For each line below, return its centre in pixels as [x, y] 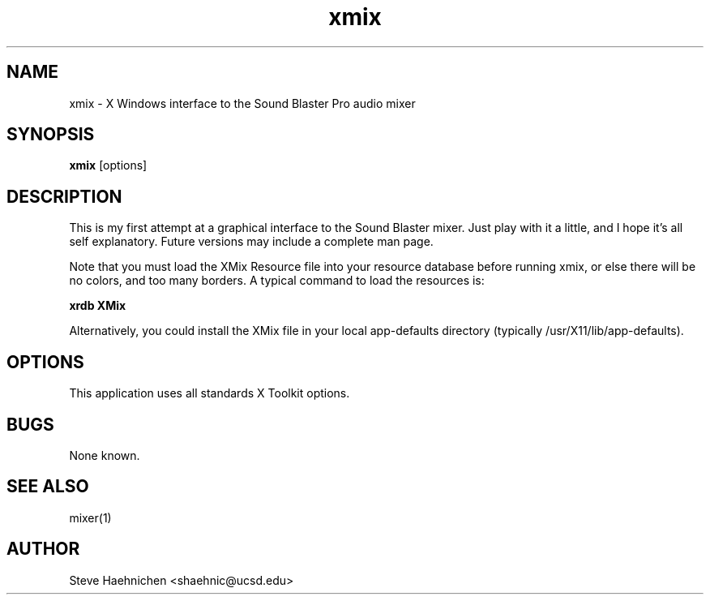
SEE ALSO [48, 487]
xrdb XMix [98, 306]
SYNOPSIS [51, 135]
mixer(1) [90, 517]
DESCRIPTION [64, 196]
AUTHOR [43, 549]
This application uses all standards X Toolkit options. [210, 393]
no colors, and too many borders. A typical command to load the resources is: [277, 281]
